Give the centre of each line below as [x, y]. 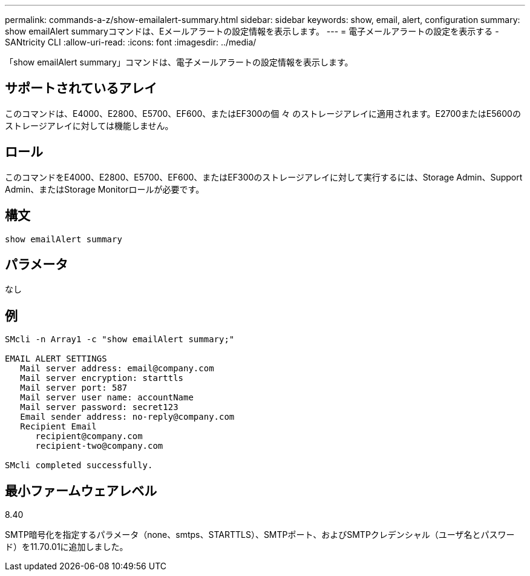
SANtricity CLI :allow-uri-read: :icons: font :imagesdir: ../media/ [131, 42]
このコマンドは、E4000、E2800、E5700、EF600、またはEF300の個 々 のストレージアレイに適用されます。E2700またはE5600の [263, 113]
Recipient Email [58, 427]
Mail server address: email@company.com [117, 369]
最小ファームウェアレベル [81, 491]
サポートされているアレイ [81, 88]
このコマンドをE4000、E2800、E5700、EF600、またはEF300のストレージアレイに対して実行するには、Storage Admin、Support [264, 177]
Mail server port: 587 [74, 388]
